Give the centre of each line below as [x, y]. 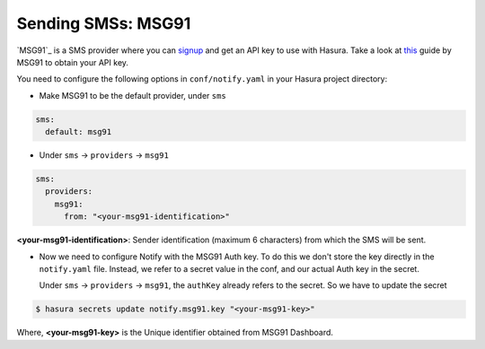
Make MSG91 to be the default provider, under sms [132, 95]
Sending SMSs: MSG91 [104, 23]
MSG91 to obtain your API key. [73, 62]
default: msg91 [79, 132]
